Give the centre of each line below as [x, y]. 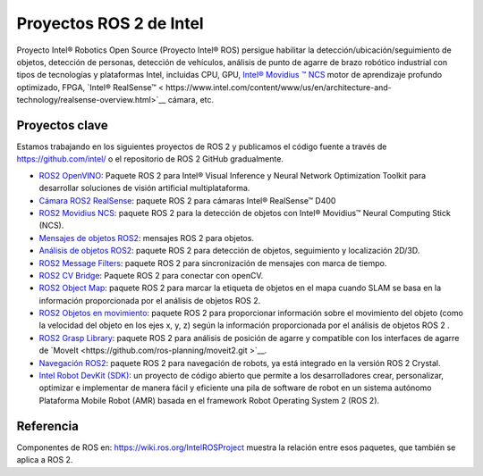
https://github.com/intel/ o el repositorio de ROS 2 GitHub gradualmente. [150, 159]
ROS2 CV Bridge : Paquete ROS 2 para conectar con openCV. [151, 275]
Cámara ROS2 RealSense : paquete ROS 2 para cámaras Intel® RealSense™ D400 [187, 200]
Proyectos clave [62, 125]
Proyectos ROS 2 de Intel [110, 23]
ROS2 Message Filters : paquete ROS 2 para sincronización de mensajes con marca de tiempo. [213, 263]
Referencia [48, 426]
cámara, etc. [191, 100]
